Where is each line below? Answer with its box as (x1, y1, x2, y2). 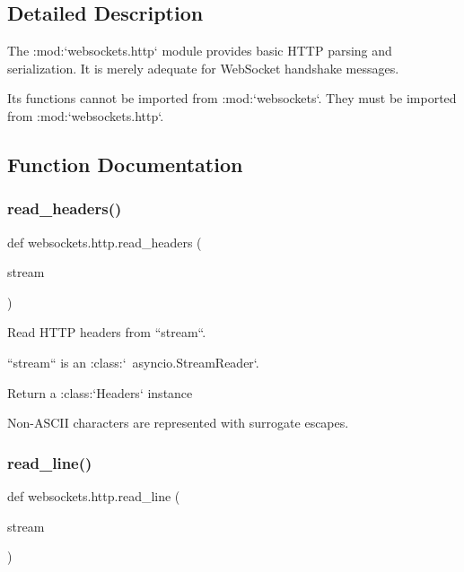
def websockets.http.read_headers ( (7, 232, 202, 251)
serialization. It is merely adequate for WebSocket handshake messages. (7, 58, 399, 77)
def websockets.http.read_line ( (7, 486, 180, 505)
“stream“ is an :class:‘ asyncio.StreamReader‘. (7, 352, 259, 371)
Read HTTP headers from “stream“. (7, 323, 206, 342)
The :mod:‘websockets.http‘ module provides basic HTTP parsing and (7, 41, 392, 60)
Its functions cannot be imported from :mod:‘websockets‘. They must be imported (7, 89, 457, 108)
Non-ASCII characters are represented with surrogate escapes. (7, 413, 349, 432)
